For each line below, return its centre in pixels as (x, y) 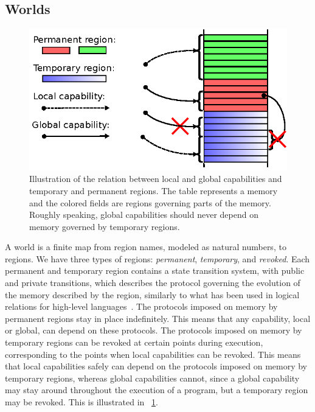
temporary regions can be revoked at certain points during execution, (134, 342)
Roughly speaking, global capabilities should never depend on (144, 215)
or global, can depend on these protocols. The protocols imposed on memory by (154, 330)
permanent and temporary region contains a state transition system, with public (155, 271)
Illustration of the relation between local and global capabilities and (156, 179)
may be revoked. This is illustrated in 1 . (81, 402)
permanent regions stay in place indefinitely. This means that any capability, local (158, 318)
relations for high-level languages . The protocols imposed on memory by (141, 306)
